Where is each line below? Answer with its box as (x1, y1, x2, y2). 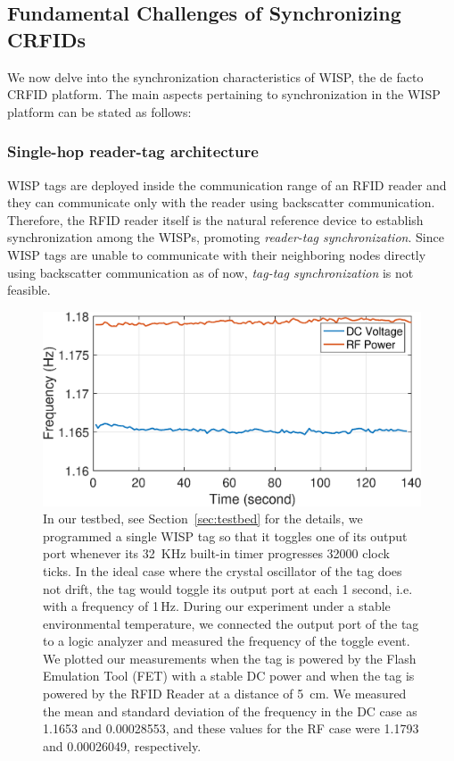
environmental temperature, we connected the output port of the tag (43, 614, 419, 632)
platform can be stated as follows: (7, 102, 192, 121)
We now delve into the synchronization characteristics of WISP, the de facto (7, 67, 424, 86)
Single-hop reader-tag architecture (7, 140, 259, 163)
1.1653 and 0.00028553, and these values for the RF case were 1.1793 (43, 719, 419, 738)
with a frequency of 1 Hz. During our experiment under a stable (43, 597, 391, 615)
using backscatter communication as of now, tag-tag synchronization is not (7, 263, 414, 281)
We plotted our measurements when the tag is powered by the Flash (43, 648, 417, 667)
